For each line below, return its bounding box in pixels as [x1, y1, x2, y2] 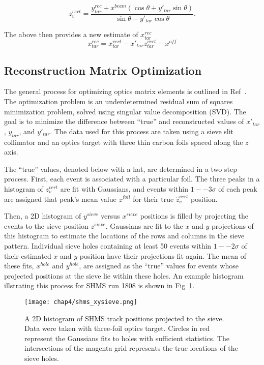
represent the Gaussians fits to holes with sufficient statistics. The [24, 332, 230, 343]
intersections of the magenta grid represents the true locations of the [24, 343, 238, 353]
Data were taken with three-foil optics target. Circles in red [24, 323, 210, 333]
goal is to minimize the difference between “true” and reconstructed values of [4, 116, 244, 127]
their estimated [4, 250, 51, 261]
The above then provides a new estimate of [4, 29, 138, 40]
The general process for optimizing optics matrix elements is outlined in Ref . [4, 86, 247, 97]
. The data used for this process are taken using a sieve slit [50, 126, 234, 136]
